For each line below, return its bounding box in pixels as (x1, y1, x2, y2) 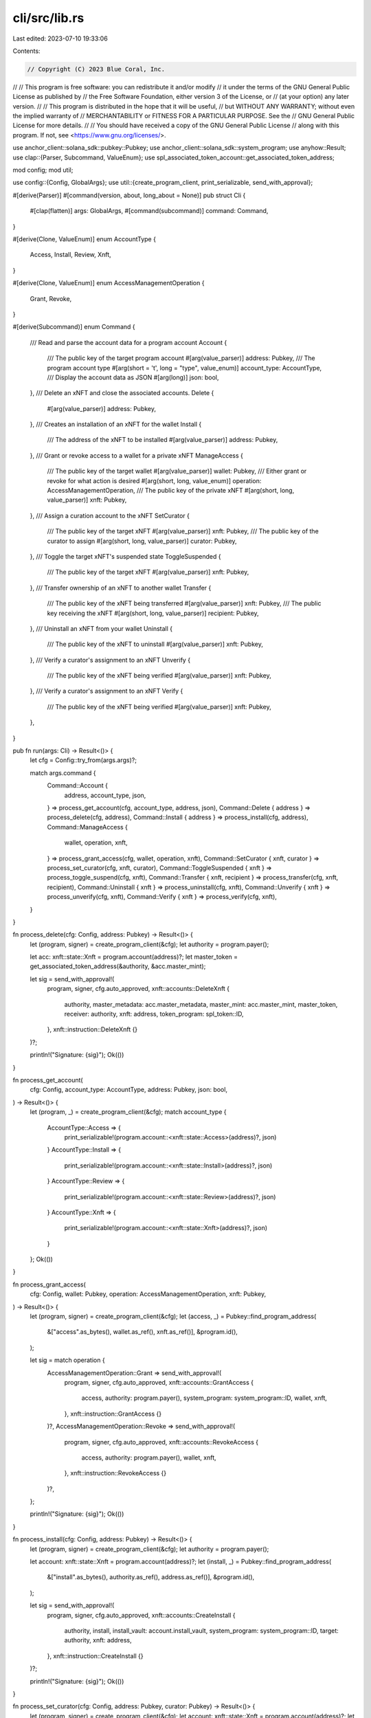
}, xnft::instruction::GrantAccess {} (64, 1409, 161, 1418)
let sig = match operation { (30, 1356, 106, 1364)
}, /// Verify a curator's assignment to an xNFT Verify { (30, 687, 183, 695)
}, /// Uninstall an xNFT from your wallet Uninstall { (30, 624, 173, 632)
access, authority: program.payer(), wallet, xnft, (81, 1453, 216, 1462)
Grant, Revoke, (30, 294, 72, 302)
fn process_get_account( (12, 1075, 83, 1084)
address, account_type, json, (64, 791, 146, 799)
